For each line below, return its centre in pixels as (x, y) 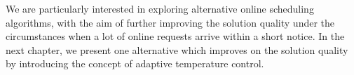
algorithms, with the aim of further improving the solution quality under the (170, 22)
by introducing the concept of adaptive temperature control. (135, 63)
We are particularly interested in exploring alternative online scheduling (160, 8)
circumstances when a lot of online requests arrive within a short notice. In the (175, 36)
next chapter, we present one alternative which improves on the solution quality (177, 49)
